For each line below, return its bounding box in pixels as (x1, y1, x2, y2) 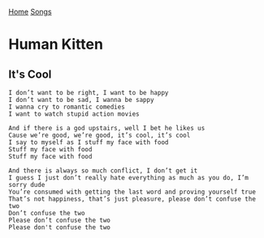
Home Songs (8, 7, 52, 16)
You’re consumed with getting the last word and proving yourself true (8, 188, 256, 196)
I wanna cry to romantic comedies (8, 103, 126, 111)
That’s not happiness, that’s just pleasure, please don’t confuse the (8, 195, 256, 203)
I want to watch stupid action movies (8, 110, 140, 118)
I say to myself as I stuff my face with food (8, 138, 169, 147)
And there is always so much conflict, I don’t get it (8, 167, 198, 175)
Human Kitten (8, 36, 104, 53)
